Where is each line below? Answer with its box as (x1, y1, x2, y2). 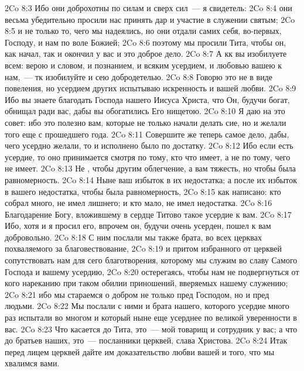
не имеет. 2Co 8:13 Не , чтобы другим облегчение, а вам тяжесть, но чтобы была (5, 162, 296, 174)
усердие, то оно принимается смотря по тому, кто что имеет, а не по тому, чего (5, 150, 291, 163)
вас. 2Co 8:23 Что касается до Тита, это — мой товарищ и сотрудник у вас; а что (5, 322, 298, 335)
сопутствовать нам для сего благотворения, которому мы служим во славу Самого (5, 254, 298, 266)
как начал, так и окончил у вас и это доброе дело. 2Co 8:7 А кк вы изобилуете (5, 47, 287, 60)
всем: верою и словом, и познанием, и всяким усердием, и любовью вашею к (5, 59, 282, 71)
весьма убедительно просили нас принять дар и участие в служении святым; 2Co (5, 13, 295, 25)
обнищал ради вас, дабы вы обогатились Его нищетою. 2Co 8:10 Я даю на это (5, 105, 285, 117)
